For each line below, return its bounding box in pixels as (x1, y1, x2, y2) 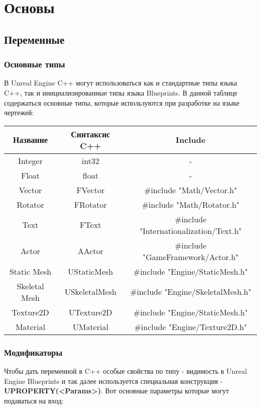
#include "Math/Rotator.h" (142, 198, 239, 210)
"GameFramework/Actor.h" (143, 251, 239, 263)
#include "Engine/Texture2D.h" (134, 320, 247, 333)
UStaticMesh (68, 265, 113, 277)
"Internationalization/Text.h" (140, 224, 242, 236)
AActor (77, 245, 103, 257)
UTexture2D (69, 306, 112, 318)
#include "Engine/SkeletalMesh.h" (130, 286, 251, 298)
